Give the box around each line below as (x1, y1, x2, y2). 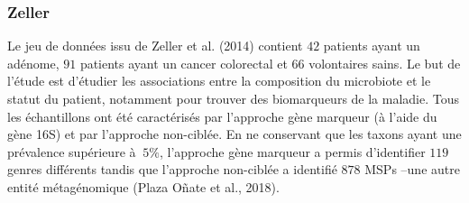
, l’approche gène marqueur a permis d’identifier (159, 142, 426, 161)
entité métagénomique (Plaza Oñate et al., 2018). (7, 177, 280, 196)
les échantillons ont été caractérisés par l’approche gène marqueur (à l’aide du (7, 106, 437, 125)
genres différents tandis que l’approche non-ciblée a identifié (7, 160, 337, 179)
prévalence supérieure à (7, 142, 136, 161)
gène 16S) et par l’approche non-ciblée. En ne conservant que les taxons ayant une (7, 125, 462, 143)
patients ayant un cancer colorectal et (79, 53, 288, 72)
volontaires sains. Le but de (308, 53, 461, 72)
